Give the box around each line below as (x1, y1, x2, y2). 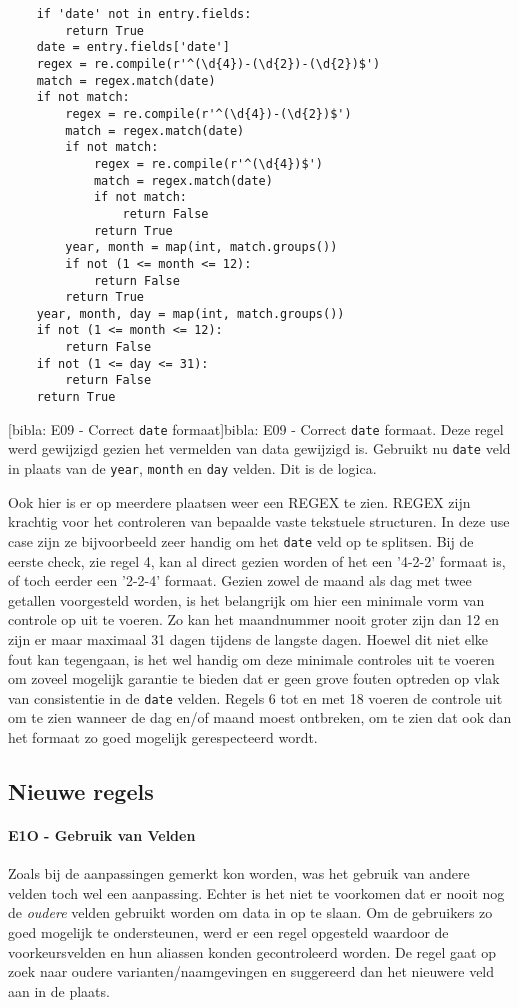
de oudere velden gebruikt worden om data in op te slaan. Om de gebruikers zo (8, 902, 493, 923)
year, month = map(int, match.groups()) (65, 240, 338, 255)
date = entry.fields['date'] (36, 40, 230, 55)
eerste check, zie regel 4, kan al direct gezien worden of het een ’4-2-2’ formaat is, (8, 550, 506, 571)
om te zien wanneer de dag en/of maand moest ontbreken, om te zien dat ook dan (8, 707, 512, 728)
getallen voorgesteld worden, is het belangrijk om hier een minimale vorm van (8, 589, 485, 610)
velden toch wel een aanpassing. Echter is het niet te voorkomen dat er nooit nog (8, 882, 505, 903)
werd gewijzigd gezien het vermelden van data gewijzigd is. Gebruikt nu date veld (8, 438, 511, 459)
